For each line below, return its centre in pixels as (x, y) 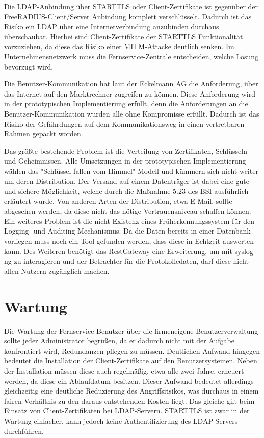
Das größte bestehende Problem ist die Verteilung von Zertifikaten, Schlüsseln (126, 151)
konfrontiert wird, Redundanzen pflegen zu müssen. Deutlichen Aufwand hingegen (132, 350)
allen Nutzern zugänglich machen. (57, 271)
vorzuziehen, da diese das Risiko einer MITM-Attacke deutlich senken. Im (119, 46)
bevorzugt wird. (29, 66)
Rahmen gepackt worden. (44, 134)
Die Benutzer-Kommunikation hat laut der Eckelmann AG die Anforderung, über (131, 84)
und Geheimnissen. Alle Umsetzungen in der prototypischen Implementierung (125, 161)
